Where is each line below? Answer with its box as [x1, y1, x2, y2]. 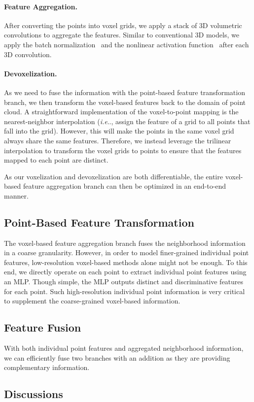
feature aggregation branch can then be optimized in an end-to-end [23, 181, 226, 191]
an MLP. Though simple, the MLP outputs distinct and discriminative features [4, 276, 244, 287]
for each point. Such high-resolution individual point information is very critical [4, 286, 245, 296]
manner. [4, 190, 29, 201]
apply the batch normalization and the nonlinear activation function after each [4, 39, 249, 49]
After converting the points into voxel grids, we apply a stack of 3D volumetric [4, 20, 242, 30]
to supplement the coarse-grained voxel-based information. [4, 296, 181, 306]
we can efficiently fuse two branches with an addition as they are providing [4, 352, 230, 363]
